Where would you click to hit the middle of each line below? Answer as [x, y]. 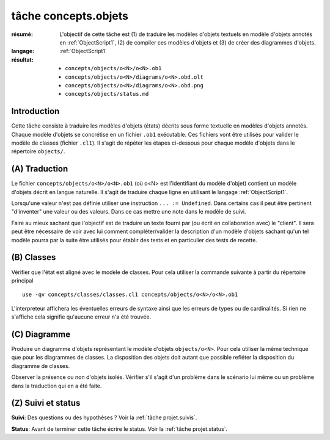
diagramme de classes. [41, 366]
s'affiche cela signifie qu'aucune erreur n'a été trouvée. [81, 317]
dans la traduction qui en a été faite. [57, 386]
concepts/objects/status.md [107, 94]
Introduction [35, 111]
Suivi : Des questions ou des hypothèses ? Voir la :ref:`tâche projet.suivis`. [104, 417]
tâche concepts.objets [70, 16]
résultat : [22, 60]
